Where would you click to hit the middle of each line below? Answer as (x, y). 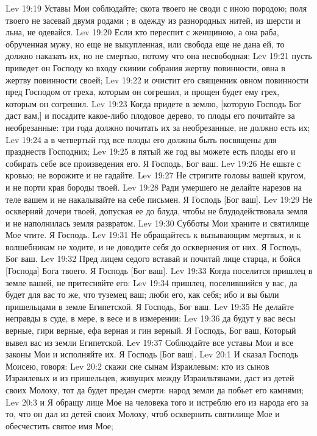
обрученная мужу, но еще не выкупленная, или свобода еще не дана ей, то (145, 44)
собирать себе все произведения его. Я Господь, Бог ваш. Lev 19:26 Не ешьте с (153, 163)
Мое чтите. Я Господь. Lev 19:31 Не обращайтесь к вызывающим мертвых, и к (153, 235)
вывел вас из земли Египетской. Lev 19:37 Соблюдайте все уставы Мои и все (150, 342)
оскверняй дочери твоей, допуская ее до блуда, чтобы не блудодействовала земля (157, 211)
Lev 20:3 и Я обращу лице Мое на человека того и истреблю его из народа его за (157, 402)
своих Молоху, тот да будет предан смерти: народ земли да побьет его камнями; (155, 390)
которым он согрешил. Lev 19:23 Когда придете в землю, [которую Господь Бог (154, 103)
